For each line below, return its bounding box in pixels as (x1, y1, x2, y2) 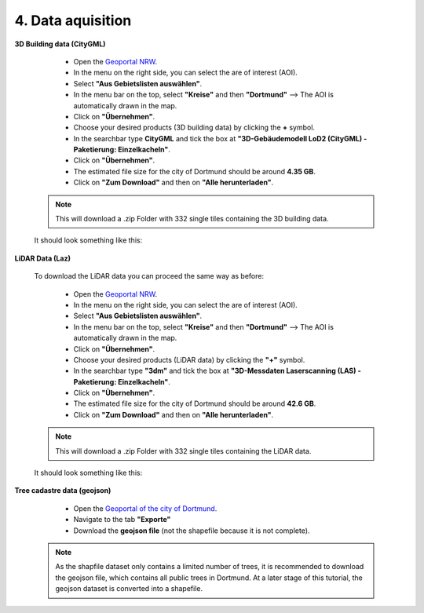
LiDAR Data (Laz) (14, 254, 71, 263)
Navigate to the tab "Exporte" (73, 515, 171, 524)
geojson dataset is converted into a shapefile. (55, 584, 203, 593)
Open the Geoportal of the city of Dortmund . (73, 503, 217, 513)
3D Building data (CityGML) (14, 39, 106, 49)
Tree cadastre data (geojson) (14, 486, 111, 495)
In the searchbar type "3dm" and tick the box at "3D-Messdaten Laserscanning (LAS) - (73, 366, 361, 376)
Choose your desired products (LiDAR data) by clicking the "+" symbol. (73, 355, 305, 364)
